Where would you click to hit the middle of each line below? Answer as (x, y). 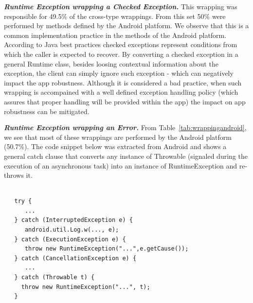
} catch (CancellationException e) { (75, 258)
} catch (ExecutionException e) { (70, 239)
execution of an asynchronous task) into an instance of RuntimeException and (121, 165)
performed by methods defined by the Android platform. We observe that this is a (126, 25)
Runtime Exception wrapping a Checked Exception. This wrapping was (121, 6)
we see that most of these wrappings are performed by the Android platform (118, 137)
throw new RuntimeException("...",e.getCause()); (107, 249)
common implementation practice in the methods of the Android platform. (115, 35)
